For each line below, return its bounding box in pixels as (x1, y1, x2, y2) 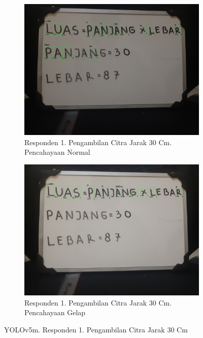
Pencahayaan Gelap (24, 307, 86, 318)
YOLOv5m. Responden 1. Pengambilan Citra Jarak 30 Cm (4, 324, 188, 334)
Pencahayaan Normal (24, 147, 90, 157)
